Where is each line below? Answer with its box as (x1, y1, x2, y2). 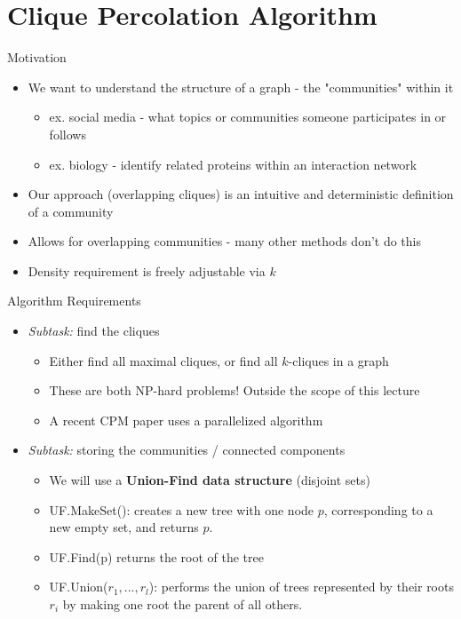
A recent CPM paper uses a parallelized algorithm (49, 410, 323, 429)
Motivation (7, 48, 67, 67)
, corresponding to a (323, 500, 433, 519)
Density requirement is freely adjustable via (28, 261, 266, 280)
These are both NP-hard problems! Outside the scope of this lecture (49, 381, 420, 400)
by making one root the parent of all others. (62, 595, 303, 613)
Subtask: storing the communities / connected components (28, 440, 346, 459)
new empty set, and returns (49, 518, 199, 536)
